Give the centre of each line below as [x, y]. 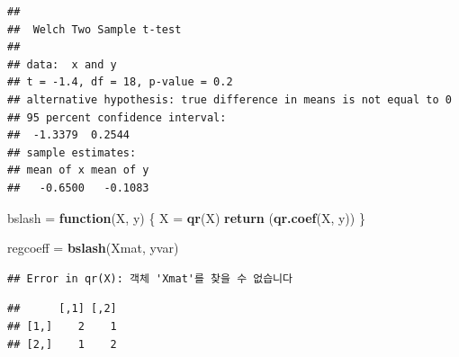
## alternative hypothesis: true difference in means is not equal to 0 [229, 99]
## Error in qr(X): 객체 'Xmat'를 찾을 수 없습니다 [150, 278]
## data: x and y [62, 64]
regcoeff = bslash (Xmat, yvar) [93, 248]
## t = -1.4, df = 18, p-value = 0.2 [120, 82]
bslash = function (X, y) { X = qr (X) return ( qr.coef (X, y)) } [186, 217]
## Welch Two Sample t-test [94, 29]
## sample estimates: [72, 152]
